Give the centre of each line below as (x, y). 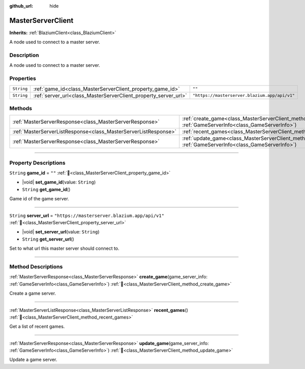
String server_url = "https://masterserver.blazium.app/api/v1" (87, 215)
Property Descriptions (37, 163)
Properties (23, 78)
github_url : (21, 6)
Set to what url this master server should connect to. (64, 248)
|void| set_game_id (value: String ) (59, 182)
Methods (21, 108)
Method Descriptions (36, 267)
